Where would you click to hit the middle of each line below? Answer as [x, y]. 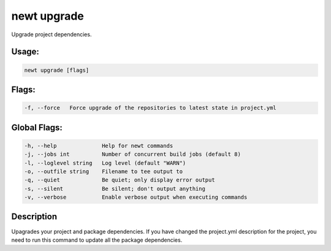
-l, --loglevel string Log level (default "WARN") [105, 163]
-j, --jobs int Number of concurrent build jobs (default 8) [133, 154]
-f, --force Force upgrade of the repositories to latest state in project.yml [150, 108]
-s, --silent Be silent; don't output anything [115, 188]
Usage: [25, 52]
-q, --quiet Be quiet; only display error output [120, 180]
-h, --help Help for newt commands [99, 145]
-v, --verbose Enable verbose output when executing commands [136, 197]
